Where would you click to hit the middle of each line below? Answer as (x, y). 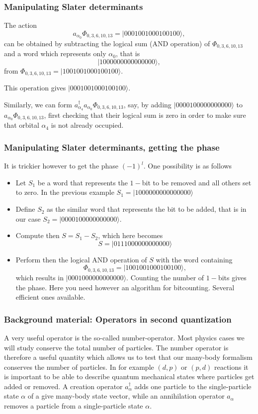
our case (28, 218)
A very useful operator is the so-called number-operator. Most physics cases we (124, 337)
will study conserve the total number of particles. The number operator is (116, 347)
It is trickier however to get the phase (61, 166)
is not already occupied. (87, 125)
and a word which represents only (55, 53)
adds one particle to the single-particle (193, 386)
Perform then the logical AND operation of (81, 259)
